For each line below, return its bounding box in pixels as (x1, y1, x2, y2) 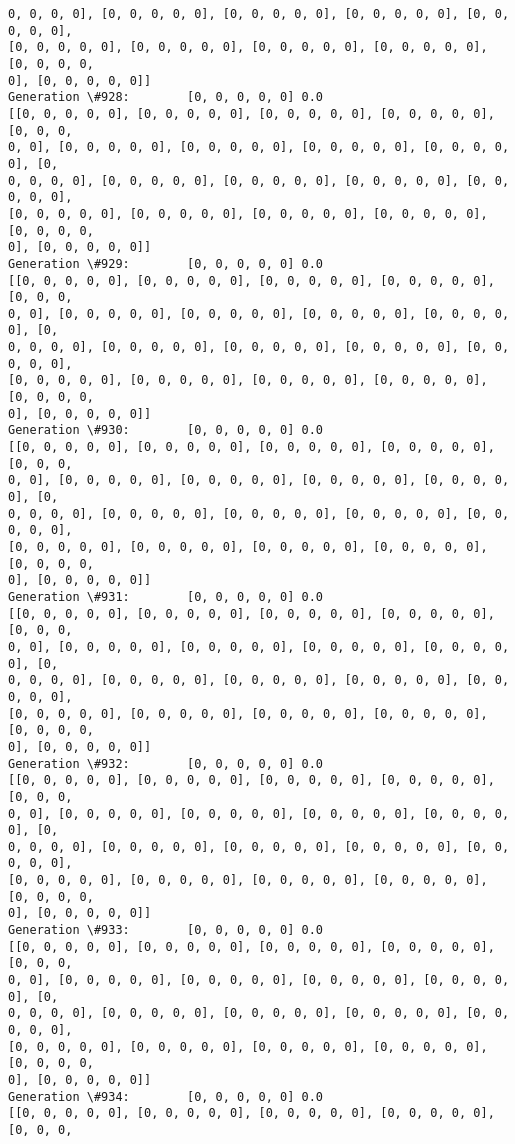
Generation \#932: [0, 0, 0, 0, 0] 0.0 (8, 756, 323, 771)
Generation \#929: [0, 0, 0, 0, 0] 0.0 (8, 256, 323, 271)
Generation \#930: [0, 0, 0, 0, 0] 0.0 (8, 423, 323, 438)
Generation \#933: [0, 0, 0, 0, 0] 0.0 (8, 923, 323, 938)
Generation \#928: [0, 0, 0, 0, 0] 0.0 (8, 90, 323, 105)
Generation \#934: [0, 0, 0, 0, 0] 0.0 (8, 1089, 323, 1104)
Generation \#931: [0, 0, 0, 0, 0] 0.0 (8, 589, 323, 604)
